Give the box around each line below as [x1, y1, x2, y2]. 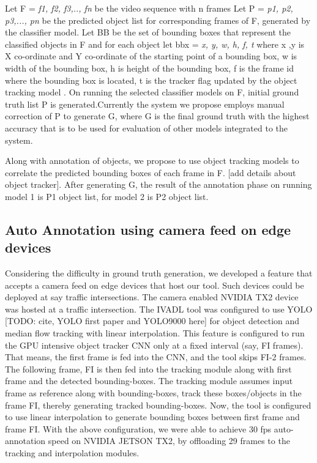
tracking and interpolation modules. [5, 446, 140, 459]
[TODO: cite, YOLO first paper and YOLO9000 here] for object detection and [5, 314, 300, 327]
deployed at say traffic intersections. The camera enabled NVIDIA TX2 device [5, 291, 299, 303]
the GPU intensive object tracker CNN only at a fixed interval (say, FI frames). [5, 338, 304, 351]
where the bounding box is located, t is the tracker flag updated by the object [5, 73, 297, 86]
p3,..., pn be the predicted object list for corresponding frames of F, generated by [5, 13, 311, 26]
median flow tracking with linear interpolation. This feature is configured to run [5, 327, 305, 339]
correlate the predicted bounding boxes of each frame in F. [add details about [5, 166, 296, 179]
